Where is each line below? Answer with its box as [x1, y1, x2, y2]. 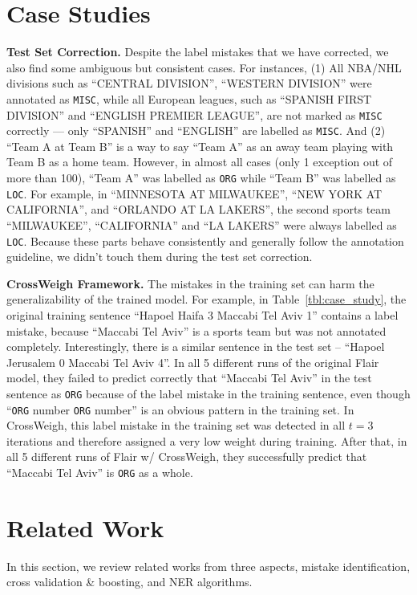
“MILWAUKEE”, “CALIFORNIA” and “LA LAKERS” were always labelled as [6, 216, 397, 233]
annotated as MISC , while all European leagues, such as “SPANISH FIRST [6, 90, 372, 107]
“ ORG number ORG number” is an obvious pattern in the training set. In [6, 401, 354, 418]
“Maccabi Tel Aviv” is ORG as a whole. [6, 464, 193, 481]
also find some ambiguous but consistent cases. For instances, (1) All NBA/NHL [6, 59, 402, 75]
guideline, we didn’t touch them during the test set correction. [6, 248, 313, 265]
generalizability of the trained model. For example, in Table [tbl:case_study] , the [6, 291, 407, 308]
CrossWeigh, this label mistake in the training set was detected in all [6, 417, 346, 434]
